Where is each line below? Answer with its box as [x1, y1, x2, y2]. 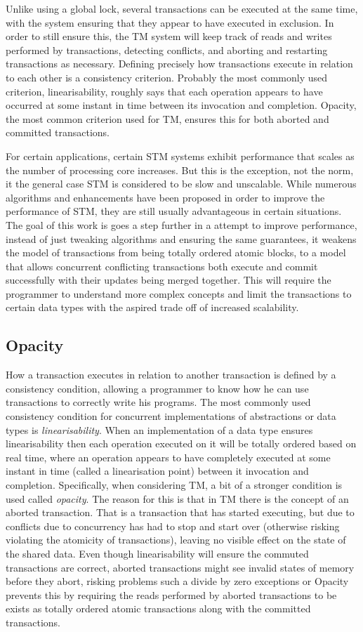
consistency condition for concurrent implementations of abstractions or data [6, 409, 336, 423]
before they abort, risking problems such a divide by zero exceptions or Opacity [6, 574, 349, 588]
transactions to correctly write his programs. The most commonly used [6, 395, 311, 409]
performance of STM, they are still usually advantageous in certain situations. [6, 204, 342, 218]
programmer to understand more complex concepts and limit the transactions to [6, 286, 352, 301]
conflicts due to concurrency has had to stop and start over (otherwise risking [6, 518, 340, 533]
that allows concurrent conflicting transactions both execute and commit [6, 258, 318, 273]
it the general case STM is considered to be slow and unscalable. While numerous [6, 176, 357, 191]
